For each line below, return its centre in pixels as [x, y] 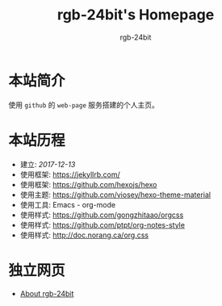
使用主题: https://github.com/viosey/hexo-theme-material [115, 195]
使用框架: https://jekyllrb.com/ [70, 174]
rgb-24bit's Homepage [136, 15]
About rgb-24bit [47, 293]
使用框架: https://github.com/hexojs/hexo [88, 184]
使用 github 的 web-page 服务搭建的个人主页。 [84, 105]
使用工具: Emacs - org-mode [67, 204]
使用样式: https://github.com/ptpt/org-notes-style [103, 224]
